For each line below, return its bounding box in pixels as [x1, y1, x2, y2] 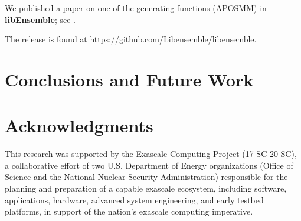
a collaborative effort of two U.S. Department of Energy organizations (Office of [5, 159, 293, 171]
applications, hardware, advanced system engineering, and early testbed [5, 193, 264, 206]
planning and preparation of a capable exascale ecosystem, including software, [5, 182, 287, 195]
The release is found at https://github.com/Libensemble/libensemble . [5, 33, 257, 45]
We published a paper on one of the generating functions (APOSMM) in [5, 2, 267, 14]
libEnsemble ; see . [5, 13, 76, 25]
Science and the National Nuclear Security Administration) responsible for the [5, 170, 288, 183]
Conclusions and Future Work [5, 67, 254, 91]
